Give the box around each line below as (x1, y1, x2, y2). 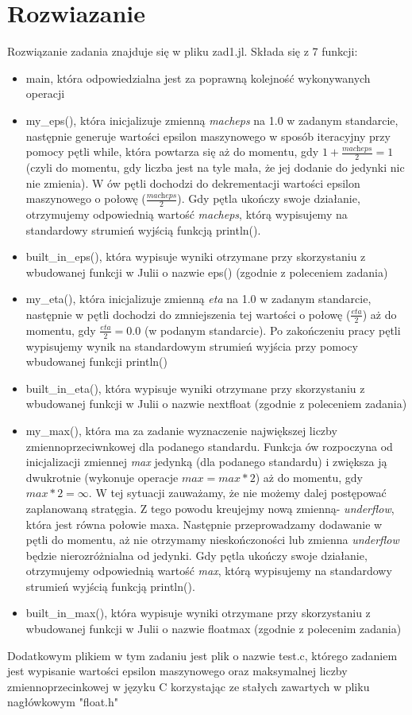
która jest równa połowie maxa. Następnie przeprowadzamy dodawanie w (25, 515, 383, 532)
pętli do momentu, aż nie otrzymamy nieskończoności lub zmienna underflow (25, 531, 399, 548)
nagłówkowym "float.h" (7, 694, 119, 710)
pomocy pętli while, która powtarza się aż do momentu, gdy (25, 143, 319, 160)
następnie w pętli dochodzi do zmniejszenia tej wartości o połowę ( (25, 305, 351, 322)
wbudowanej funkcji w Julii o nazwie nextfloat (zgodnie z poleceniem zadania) (25, 395, 407, 412)
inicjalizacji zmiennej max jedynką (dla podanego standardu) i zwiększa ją (25, 453, 387, 470)
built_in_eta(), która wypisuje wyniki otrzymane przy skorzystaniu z (25, 379, 365, 396)
